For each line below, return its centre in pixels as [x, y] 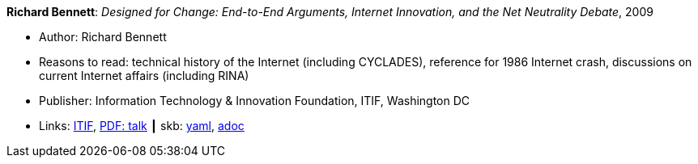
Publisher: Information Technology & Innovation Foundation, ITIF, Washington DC [255, 101]
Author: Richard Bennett [103, 37]
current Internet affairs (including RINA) [144, 76]
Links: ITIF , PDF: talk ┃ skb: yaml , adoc [142, 126]
